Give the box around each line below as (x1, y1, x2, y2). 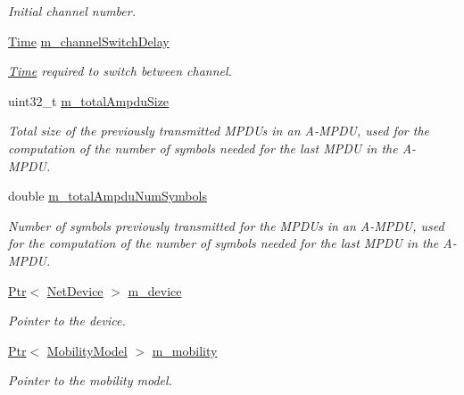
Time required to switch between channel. (8, 62, 232, 80)
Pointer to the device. (8, 311, 126, 330)
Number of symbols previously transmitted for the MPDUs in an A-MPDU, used (8, 216, 444, 235)
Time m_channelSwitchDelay (8, 31, 170, 50)
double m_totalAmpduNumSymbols (8, 186, 207, 205)
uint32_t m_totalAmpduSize (8, 91, 170, 110)
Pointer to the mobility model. (8, 371, 172, 390)
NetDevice (46, 281, 104, 300)
